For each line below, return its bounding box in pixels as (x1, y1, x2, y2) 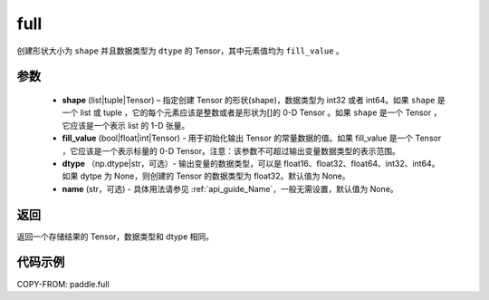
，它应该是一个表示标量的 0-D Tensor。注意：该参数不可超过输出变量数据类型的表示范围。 (62, 145, 400, 156)
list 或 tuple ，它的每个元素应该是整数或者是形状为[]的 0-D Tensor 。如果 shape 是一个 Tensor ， (80, 107, 442, 118)
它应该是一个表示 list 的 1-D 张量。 (62, 120, 190, 131)
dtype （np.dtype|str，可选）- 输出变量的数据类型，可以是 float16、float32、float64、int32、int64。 (62, 158, 440, 169)
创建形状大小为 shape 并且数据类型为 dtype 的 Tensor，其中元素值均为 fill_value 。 (16, 45, 344, 56)
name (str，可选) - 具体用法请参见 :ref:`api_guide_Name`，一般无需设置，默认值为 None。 (62, 183, 398, 194)
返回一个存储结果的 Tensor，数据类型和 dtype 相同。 (16, 231, 215, 242)
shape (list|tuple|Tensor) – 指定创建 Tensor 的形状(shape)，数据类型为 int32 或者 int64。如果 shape (62, 94, 436, 105)
